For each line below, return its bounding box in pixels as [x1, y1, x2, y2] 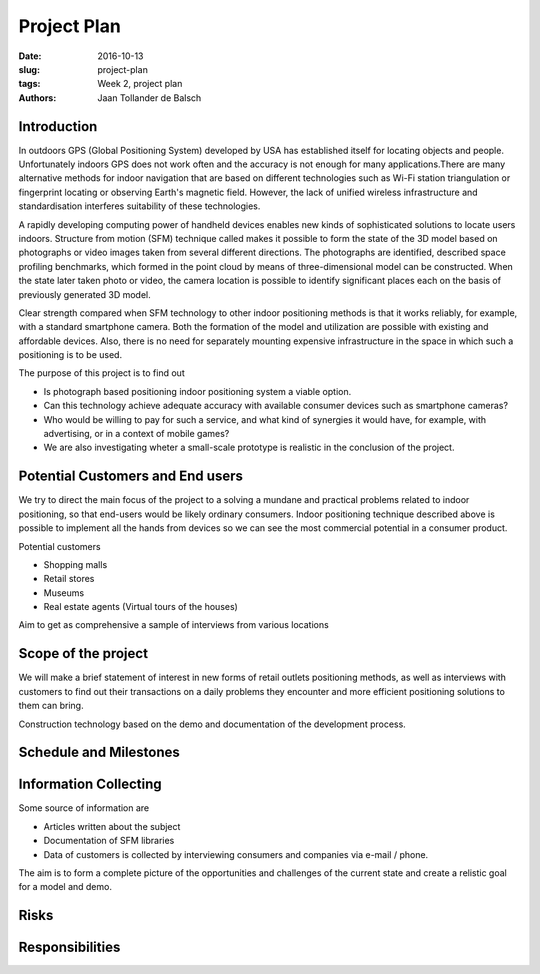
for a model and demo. [18, 881, 112, 893]
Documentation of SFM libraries [43, 835, 175, 847]
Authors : [18, 91, 57, 104]
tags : [18, 78, 41, 90]
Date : [18, 50, 42, 62]
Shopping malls [43, 558, 108, 570]
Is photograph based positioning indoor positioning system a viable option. [43, 385, 352, 397]
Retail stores [43, 573, 95, 585]
